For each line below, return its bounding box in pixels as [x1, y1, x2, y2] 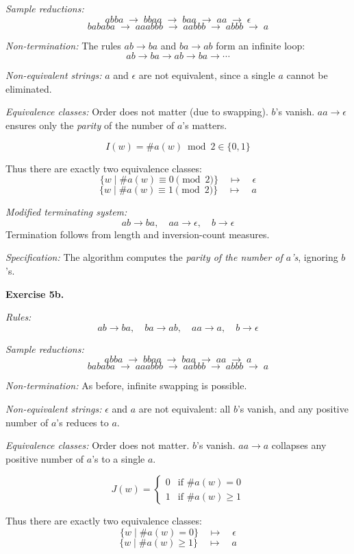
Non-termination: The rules [5, 38, 121, 52]
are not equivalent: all [138, 401, 231, 415]
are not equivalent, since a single [138, 68, 275, 82]
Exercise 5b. [5, 286, 64, 301]
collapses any [271, 438, 327, 452]
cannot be [286, 68, 328, 82]
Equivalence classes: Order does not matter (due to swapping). [5, 104, 268, 119]
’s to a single [92, 451, 145, 465]
